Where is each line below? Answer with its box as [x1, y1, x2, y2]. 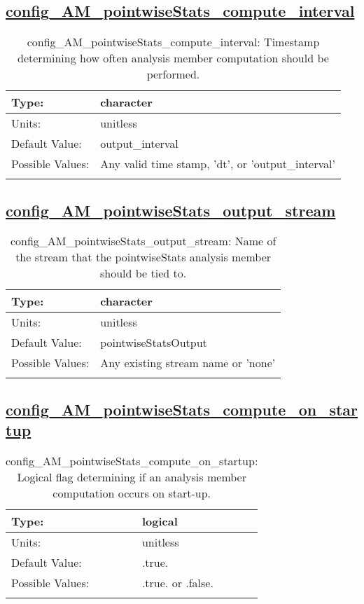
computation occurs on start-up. [52, 485, 211, 501]
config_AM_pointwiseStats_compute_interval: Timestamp [27, 34, 320, 50]
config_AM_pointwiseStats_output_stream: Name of [10, 233, 276, 249]
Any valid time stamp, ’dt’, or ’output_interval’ [100, 156, 335, 172]
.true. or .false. [141, 575, 213, 591]
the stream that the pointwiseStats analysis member [15, 249, 272, 266]
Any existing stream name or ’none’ [100, 355, 276, 371]
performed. [146, 66, 200, 83]
